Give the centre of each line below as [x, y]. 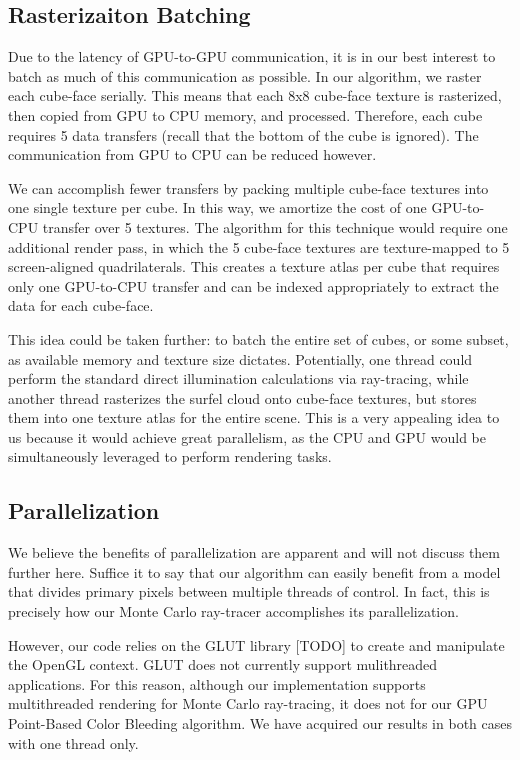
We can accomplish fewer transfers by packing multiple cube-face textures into [248, 187]
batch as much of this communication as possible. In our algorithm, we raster [245, 75]
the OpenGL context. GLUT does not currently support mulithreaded [223, 664]
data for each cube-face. [81, 305]
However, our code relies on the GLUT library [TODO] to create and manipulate [256, 644]
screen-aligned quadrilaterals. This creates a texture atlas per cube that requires [254, 266]
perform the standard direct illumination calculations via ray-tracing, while [238, 378]
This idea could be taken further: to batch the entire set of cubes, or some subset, [258, 338]
